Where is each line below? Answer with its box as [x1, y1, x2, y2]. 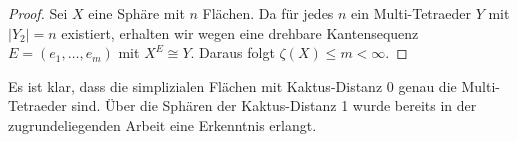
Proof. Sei [8, 3, 68, 23]
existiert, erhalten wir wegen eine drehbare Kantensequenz [61, 22, 419, 43]
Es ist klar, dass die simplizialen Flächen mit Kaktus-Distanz [8, 75, 383, 96]
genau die [398, 75, 457, 96]
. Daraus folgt [190, 42, 275, 63]
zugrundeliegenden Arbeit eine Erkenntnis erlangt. [8, 114, 317, 135]
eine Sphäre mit [88, 3, 185, 23]
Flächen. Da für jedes [202, 3, 334, 23]
